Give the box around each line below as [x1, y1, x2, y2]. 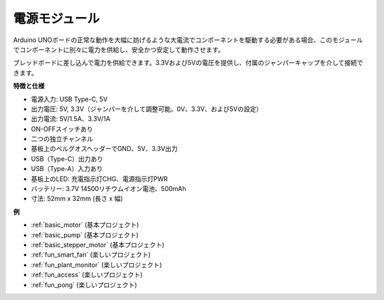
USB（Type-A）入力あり [31, 165, 103, 173]
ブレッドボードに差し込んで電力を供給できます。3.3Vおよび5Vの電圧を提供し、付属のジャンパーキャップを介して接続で [13, 58, 364, 67]
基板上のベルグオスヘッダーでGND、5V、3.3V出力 [31, 145, 178, 153]
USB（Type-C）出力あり [31, 154, 103, 163]
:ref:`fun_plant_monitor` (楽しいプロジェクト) [31, 260, 163, 269]
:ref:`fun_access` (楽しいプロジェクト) [31, 271, 143, 279]
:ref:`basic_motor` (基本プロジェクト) [31, 221, 139, 229]
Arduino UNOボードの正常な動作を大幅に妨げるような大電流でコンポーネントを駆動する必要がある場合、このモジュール [13, 36, 363, 44]
